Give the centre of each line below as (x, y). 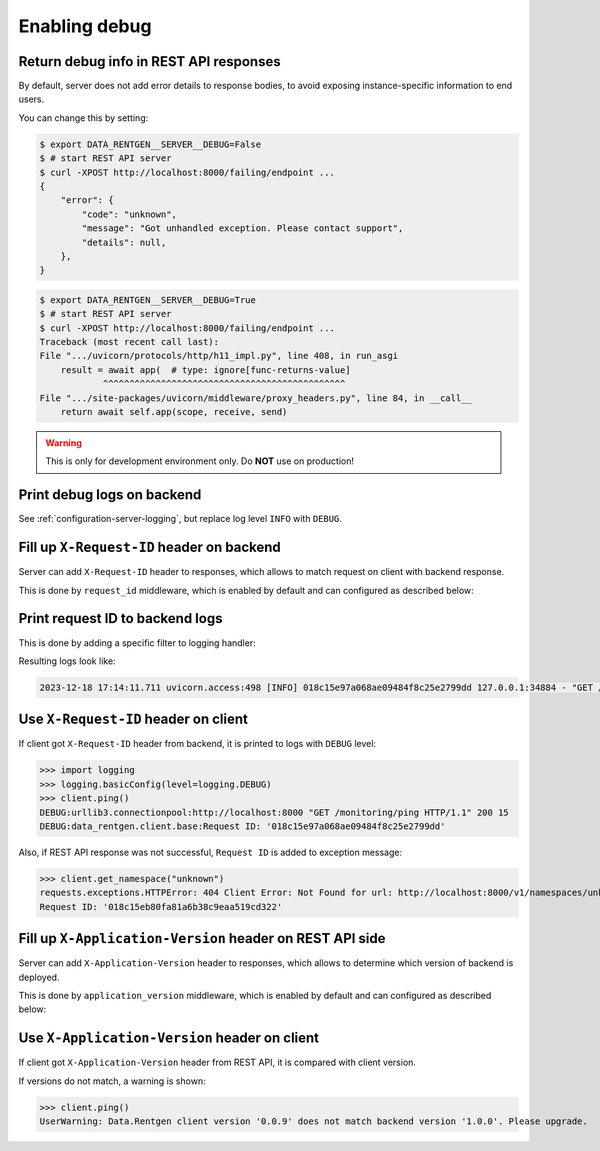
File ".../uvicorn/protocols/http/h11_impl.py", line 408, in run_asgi (219, 356)
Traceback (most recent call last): (129, 342)
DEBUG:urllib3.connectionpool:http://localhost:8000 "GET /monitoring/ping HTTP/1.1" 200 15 (274, 812)
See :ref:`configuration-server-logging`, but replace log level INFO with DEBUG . (180, 519)
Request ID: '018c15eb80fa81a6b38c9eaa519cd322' (161, 906)
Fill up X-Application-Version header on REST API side (202, 938)
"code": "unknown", (129, 214)
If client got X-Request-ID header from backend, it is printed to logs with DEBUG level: (197, 744)
